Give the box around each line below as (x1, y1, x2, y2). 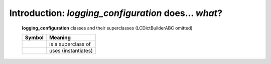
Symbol (25, 34, 44, 41)
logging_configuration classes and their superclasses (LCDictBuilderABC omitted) (22, 25, 193, 31)
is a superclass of (49, 40, 91, 47)
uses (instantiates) (49, 47, 93, 54)
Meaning (49, 34, 71, 41)
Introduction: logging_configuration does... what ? (9, 7, 223, 18)
